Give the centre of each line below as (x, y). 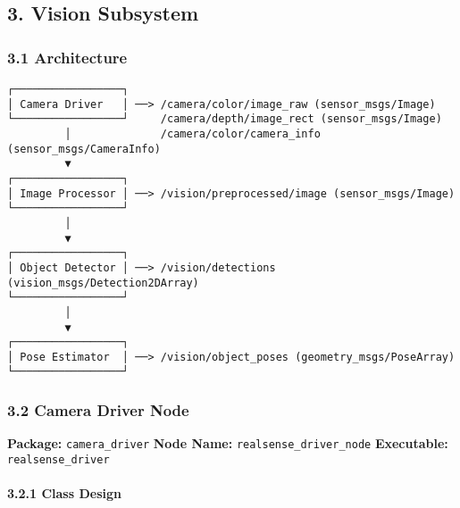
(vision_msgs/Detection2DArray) (103, 283)
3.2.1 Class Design (64, 493)
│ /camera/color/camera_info (192, 133)
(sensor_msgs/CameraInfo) (84, 149)
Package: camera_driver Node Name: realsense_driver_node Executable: (228, 443)
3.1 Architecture (67, 57)
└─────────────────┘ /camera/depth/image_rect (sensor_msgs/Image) (225, 119)
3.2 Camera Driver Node (98, 410)
